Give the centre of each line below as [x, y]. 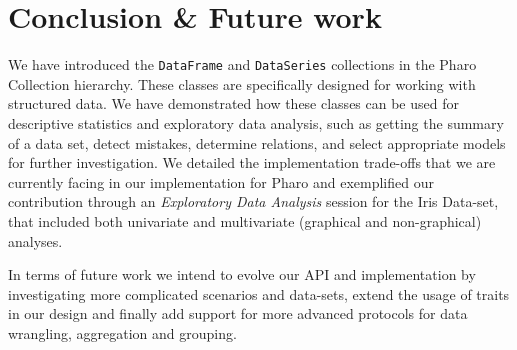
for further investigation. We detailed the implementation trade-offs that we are [252, 162]
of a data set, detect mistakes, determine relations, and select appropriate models [257, 142]
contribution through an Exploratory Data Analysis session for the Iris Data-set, [253, 201]
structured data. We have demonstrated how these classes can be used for [233, 103]
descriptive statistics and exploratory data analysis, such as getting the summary [256, 122]
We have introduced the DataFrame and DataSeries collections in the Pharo [242, 64]
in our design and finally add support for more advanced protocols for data [238, 313]
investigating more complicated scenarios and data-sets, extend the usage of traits [259, 293]
